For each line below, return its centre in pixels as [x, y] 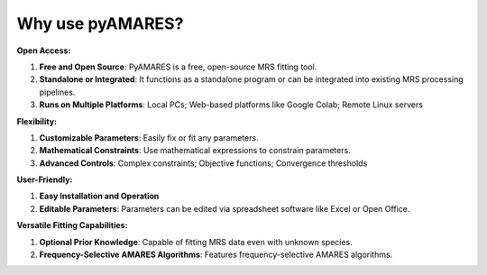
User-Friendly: [45, 179]
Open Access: [44, 50]
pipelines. [57, 92]
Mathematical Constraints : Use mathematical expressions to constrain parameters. [195, 151]
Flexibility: [37, 121]
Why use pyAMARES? [100, 23]
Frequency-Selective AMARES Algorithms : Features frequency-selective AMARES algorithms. [216, 255]
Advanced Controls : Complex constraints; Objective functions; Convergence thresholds [203, 163]
